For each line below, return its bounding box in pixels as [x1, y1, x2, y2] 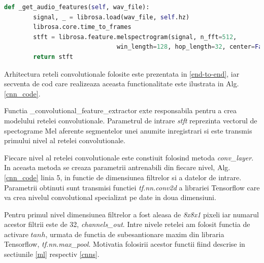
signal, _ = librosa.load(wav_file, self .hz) [33, 13, 190, 21]
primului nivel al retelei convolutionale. [4, 135, 125, 146]
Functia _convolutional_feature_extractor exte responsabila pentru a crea [4, 105, 237, 116]
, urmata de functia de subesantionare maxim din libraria [45, 228, 224, 239]
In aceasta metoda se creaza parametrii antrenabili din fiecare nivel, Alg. [4, 162, 230, 173]
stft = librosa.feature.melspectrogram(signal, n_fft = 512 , [33, 33, 237, 41]
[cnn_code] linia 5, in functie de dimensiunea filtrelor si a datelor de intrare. [4, 172, 242, 182]
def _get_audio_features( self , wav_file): [4, 4, 150, 11]
